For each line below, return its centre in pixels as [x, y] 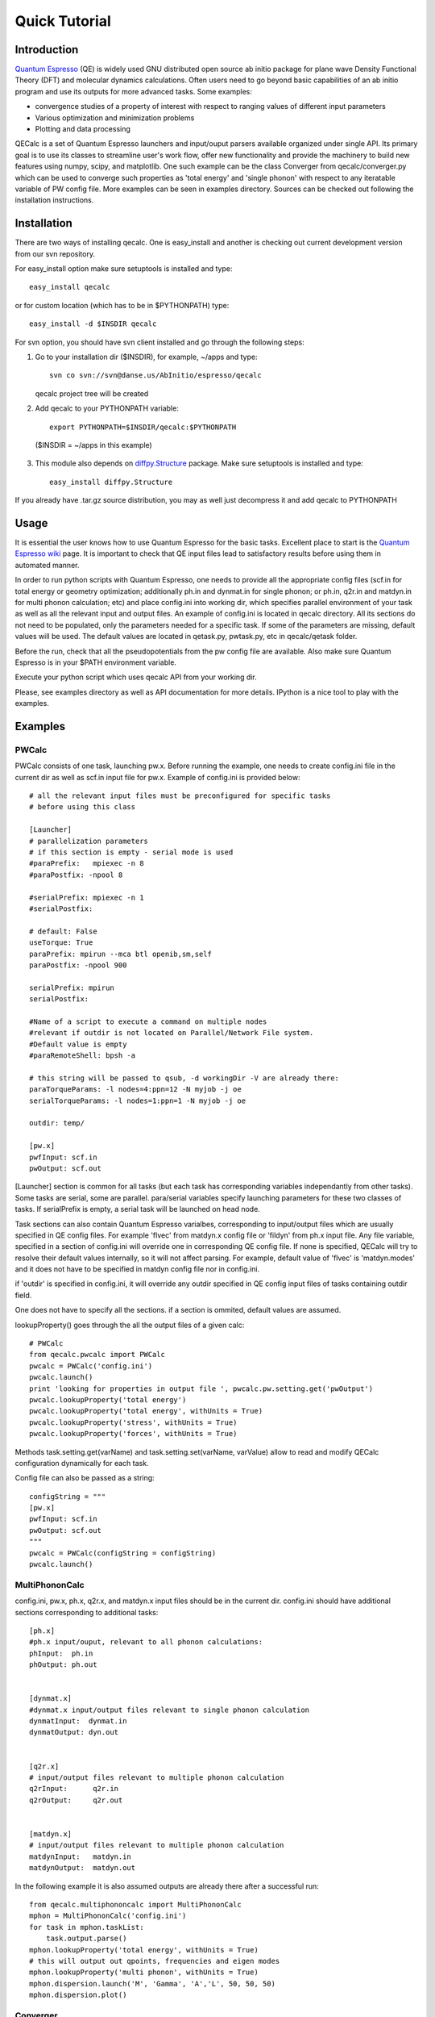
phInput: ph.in [61, 1653]
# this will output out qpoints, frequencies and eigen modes [155, 1961]
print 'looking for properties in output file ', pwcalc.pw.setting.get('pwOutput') [201, 1389]
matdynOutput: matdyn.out [83, 1868]
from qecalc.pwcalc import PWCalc [97, 1355]
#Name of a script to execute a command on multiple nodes [148, 1021]
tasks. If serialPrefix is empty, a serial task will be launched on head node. [138, 1209]
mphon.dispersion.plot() [78, 1995]
